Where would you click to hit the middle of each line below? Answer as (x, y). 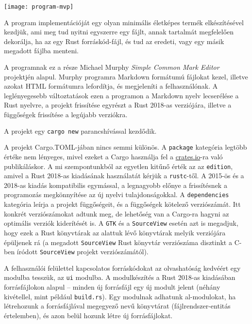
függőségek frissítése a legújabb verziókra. (66, 114)
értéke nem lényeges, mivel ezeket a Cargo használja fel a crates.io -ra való (113, 156)
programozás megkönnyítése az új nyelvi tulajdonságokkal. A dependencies (117, 194)
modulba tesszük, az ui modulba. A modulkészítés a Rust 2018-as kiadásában (120, 277)
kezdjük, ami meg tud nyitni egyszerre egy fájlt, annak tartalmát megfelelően (119, 32)
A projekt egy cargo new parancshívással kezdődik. (80, 131)
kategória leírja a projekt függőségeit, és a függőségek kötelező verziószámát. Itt (122, 204)
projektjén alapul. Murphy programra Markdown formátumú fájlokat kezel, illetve (126, 76)
